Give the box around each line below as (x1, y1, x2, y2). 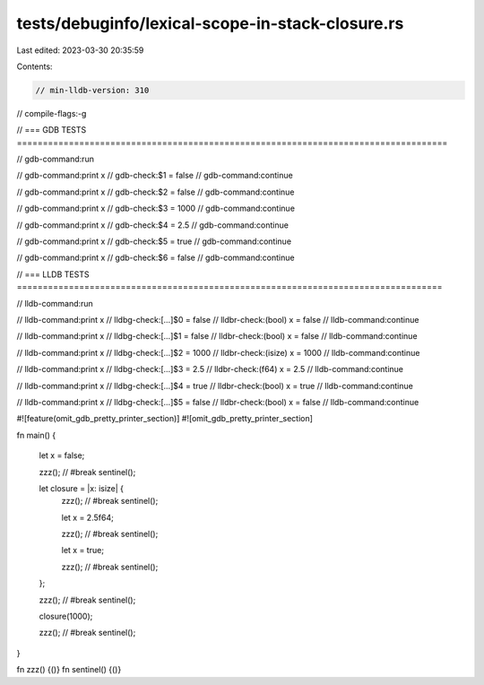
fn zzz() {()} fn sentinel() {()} (16, 664, 122, 675)
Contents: (16, 61, 53, 72)
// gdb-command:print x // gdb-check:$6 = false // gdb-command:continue (16, 252, 295, 264)
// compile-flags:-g (16, 108, 87, 118)
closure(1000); (39, 611, 93, 622)
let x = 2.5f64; (61, 512, 114, 523)
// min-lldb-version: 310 (35, 85, 150, 95)
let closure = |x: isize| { (39, 482, 125, 493)
